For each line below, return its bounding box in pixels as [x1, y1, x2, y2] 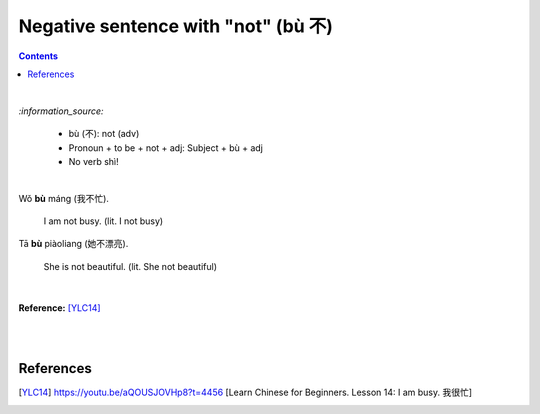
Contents [18, 50, 59, 62]
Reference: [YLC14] [18, 301, 101, 314]
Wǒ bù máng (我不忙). [18, 192, 110, 204]
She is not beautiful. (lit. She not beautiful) [43, 260, 217, 272]
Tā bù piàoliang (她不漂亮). [18, 238, 129, 250]
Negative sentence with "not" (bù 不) [18, 15, 334, 37]
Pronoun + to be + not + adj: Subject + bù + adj [68, 141, 264, 154]
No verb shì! [68, 155, 119, 167]
